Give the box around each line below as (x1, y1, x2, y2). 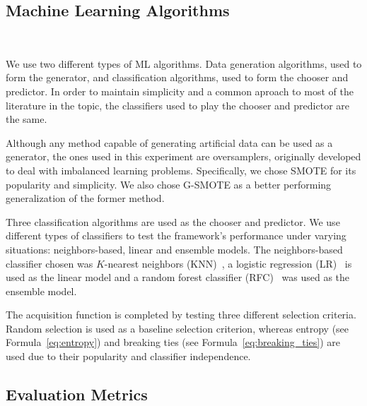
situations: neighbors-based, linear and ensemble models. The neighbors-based (6, 241, 343, 256)
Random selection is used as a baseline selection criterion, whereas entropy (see (6, 321, 349, 335)
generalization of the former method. (6, 191, 165, 205)
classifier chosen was (6, 256, 93, 270)
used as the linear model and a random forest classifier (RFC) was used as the (6, 270, 350, 285)
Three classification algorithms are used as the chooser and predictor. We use (6, 214, 340, 229)
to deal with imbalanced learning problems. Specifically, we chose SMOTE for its (6, 162, 356, 177)
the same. (6, 112, 47, 126)
